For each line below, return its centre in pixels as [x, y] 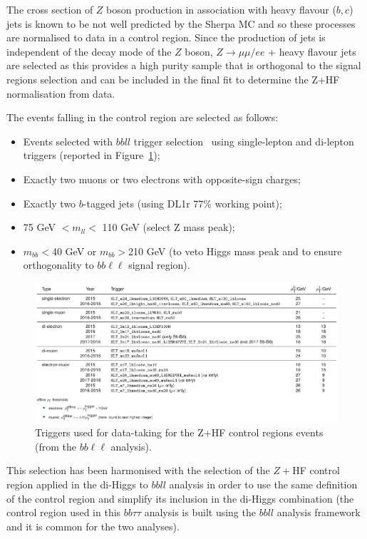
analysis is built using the [200, 512]
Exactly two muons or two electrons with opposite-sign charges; [162, 179]
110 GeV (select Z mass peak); [169, 227]
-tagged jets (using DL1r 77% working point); [182, 203]
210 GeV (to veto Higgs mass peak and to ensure [235, 251]
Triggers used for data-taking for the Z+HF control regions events [179, 432]
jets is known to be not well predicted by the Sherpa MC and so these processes [181, 23]
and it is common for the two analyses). [93, 526]
